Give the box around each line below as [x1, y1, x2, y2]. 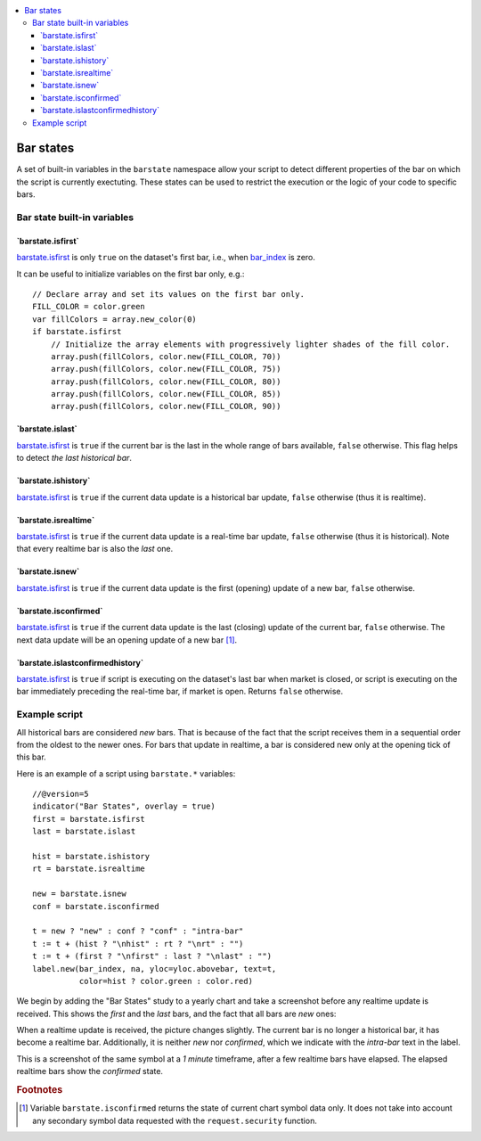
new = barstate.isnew [32, 889, 126, 899]
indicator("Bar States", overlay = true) [32, 801, 216, 811]
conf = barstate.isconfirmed [32, 901, 159, 911]
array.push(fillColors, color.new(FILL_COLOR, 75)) [50, 364, 281, 374]
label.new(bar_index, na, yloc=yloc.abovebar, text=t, [32, 964, 277, 973]
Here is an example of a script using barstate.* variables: [16, 768, 236, 779]
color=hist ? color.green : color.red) [78, 976, 254, 986]
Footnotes [16, 1084, 63, 1096]
